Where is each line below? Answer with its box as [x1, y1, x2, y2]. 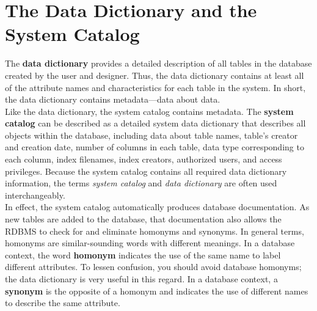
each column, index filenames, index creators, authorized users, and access [5, 153, 282, 166]
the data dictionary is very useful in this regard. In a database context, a [5, 273, 278, 285]
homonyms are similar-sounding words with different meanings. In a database [5, 236, 295, 249]
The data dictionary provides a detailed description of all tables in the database [5, 57, 312, 70]
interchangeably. [5, 188, 65, 201]
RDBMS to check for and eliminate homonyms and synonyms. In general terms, [5, 224, 304, 237]
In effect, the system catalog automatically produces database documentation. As [5, 200, 310, 213]
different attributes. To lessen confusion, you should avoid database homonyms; [5, 260, 302, 273]
